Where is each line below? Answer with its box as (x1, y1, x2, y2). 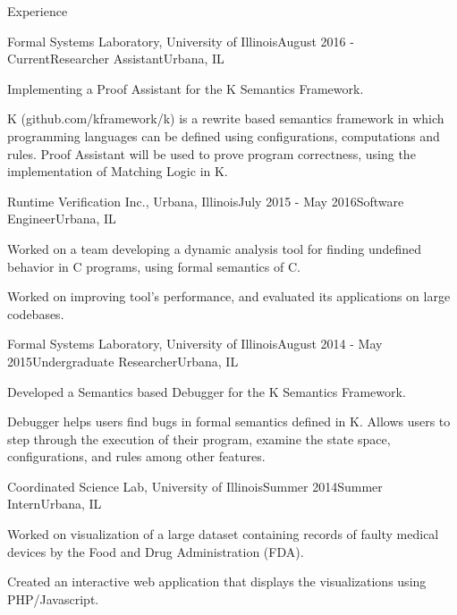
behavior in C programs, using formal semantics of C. (7, 257, 300, 275)
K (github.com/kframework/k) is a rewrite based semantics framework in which (7, 109, 444, 128)
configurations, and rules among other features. (7, 447, 266, 466)
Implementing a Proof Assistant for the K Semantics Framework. (7, 79, 364, 97)
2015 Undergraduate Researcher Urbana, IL (7, 351, 239, 370)
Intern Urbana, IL (7, 494, 102, 513)
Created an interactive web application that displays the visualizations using (7, 572, 427, 591)
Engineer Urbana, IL (7, 209, 116, 228)
